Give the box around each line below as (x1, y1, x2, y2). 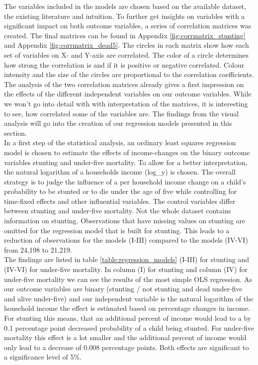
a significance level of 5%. (4, 352, 82, 362)
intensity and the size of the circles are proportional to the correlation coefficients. (4, 69, 254, 80)
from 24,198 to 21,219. (4, 244, 72, 255)
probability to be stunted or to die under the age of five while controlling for (4, 186, 237, 196)
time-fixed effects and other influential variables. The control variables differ (4, 195, 236, 206)
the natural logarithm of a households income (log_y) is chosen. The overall (4, 167, 236, 177)
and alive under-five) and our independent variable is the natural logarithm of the (4, 293, 254, 303)
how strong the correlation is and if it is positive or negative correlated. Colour (4, 59, 245, 70)
